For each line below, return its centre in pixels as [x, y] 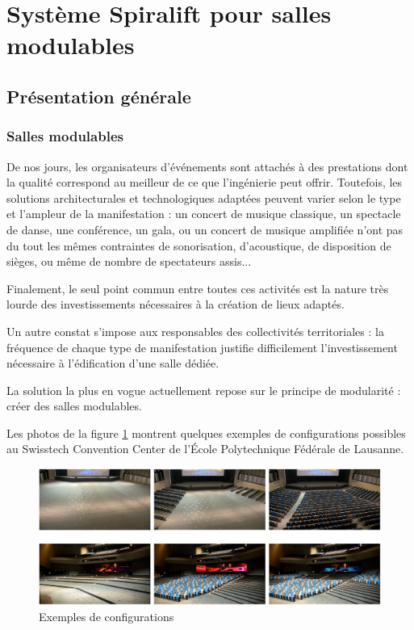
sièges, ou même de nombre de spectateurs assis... [129, 261]
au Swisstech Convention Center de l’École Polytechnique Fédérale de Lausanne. [205, 449]
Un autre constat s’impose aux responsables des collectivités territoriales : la [195, 331]
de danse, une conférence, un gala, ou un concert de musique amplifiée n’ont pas [205, 229]
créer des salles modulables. [74, 406]
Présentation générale [99, 96]
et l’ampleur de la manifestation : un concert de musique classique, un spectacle [204, 214]
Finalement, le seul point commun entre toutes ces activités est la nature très [198, 288]
